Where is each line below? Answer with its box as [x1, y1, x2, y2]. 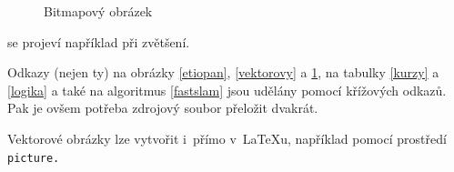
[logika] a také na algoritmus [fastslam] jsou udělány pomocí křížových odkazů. [7, 80, 447, 99]
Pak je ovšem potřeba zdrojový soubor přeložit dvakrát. [7, 98, 318, 117]
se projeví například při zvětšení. [7, 32, 190, 51]
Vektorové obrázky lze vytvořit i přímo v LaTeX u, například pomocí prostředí [7, 128, 447, 147]
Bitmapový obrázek [44, 2, 153, 20]
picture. [7, 151, 60, 165]
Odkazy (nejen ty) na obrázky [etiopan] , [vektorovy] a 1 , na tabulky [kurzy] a [7, 63, 439, 82]
